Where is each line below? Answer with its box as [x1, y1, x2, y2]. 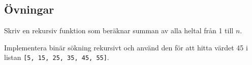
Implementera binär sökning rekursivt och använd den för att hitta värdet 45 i [4, 42, 248, 52]
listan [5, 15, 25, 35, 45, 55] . [4, 52, 109, 62]
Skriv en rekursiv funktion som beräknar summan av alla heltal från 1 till [4, 25, 234, 36]
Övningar [4, 2, 54, 17]
